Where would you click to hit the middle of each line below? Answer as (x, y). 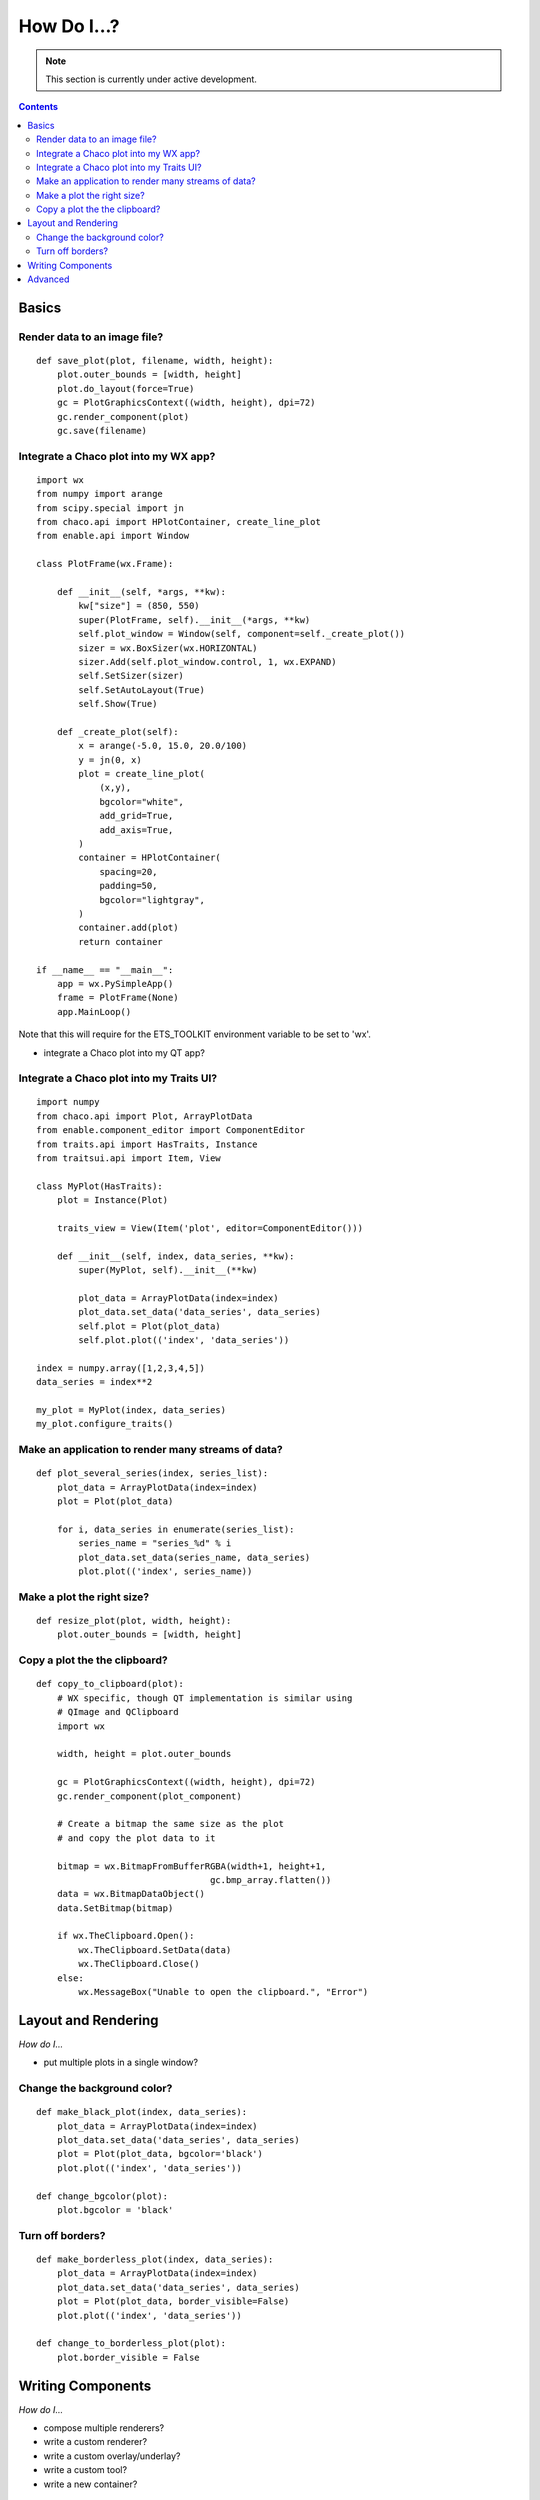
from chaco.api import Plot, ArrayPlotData (144, 1116)
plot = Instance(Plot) (112, 1200)
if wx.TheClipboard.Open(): (125, 1936)
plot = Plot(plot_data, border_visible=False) (173, 2301)
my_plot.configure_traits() (105, 1424)
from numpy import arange (100, 494)
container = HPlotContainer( (150, 858)
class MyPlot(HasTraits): (100, 1186)
